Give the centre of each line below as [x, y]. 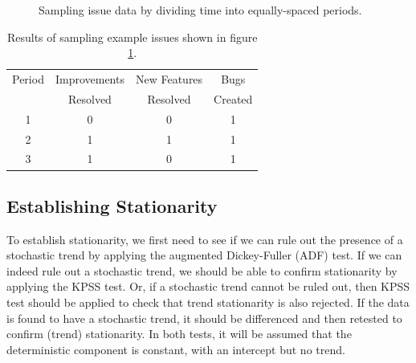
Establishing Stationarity [112, 205]
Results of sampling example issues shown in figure [132, 37]
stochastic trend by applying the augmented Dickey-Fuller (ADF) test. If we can [204, 255]
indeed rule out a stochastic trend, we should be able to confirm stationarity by [202, 270]
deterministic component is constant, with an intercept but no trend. [176, 349]
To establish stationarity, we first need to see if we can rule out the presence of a [205, 239]
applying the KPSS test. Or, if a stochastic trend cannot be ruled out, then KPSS [208, 286]
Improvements [90, 79]
